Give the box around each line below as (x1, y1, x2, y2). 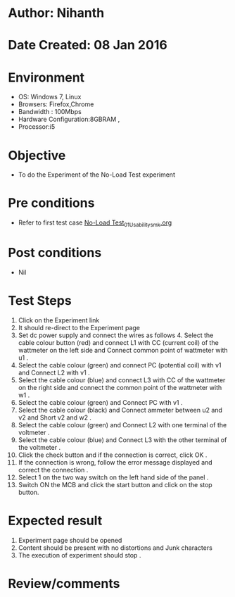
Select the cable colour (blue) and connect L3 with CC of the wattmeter (18, 375, 226, 384)
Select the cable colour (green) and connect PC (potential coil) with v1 (18, 360, 222, 369)
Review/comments (8, 575, 120, 591)
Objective (8, 147, 66, 163)
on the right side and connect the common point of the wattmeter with (18, 383, 222, 391)
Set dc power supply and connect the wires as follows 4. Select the (18, 331, 214, 339)
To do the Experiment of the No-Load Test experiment (18, 170, 175, 179)
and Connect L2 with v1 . (18, 368, 90, 377)
